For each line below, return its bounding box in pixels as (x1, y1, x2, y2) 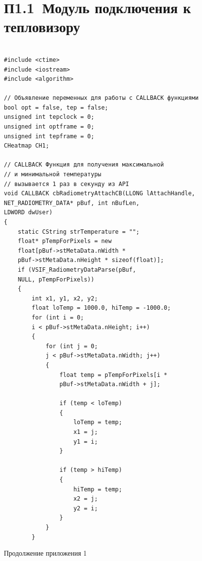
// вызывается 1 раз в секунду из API (4, 180, 129, 187)
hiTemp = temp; (73, 486, 122, 493)
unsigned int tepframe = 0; (4, 132, 95, 140)
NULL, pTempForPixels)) (17, 276, 95, 283)
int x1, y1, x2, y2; (32, 295, 98, 302)
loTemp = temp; (73, 419, 122, 426)
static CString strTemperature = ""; (17, 228, 140, 235)
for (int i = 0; (32, 314, 84, 321)
